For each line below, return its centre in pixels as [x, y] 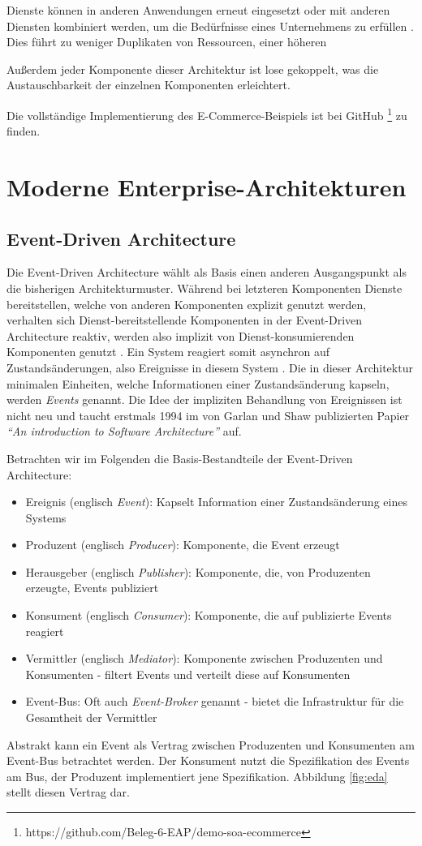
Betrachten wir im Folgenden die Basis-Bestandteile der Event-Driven [180, 458]
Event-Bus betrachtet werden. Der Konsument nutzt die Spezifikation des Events [208, 760]
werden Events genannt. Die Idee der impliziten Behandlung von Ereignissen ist [205, 399]
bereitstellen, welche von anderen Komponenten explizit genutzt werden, [187, 304]
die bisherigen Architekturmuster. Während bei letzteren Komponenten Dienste [205, 288]
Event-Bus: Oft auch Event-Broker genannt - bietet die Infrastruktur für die [215, 701]
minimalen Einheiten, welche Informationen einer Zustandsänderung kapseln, [198, 383]
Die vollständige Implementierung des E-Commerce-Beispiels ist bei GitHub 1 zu [207, 114]
